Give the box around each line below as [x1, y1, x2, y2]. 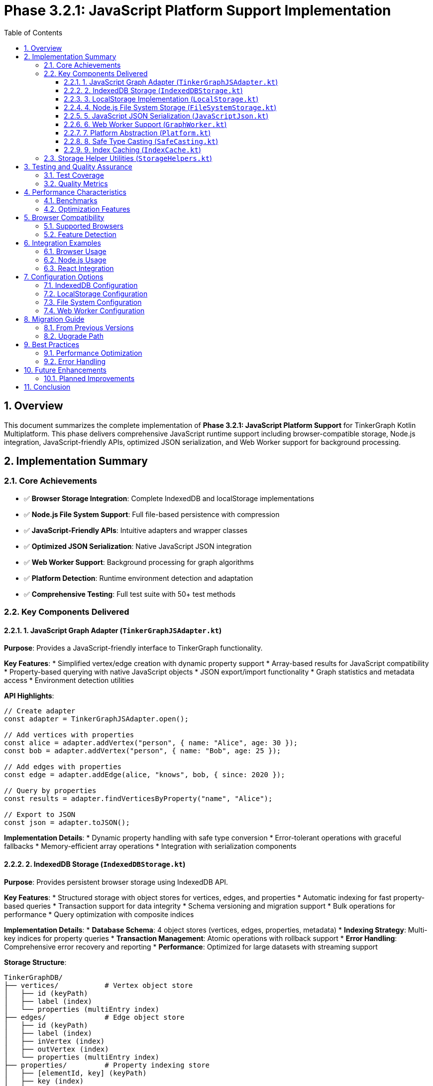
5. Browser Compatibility [24, 213, 105, 222]
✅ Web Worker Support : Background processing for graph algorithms [24, 557, 254, 566]
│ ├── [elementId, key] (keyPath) [4, 1069, 147, 1077]
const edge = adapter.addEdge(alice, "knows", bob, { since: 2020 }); [4, 771, 285, 779]
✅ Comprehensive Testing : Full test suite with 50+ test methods [24, 589, 236, 598]
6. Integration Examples [24, 238, 101, 247]
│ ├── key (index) [4, 1077, 84, 1085]
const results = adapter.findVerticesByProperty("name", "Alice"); [4, 795, 273, 803]
